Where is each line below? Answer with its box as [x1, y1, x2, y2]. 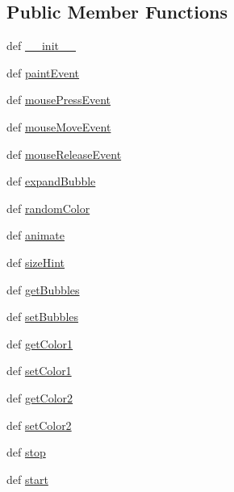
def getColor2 [6, 389, 73, 406]
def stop [6, 444, 46, 461]
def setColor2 [6, 416, 72, 433]
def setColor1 [6, 362, 72, 379]
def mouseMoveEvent [6, 118, 111, 135]
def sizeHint [6, 253, 65, 270]
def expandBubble [6, 173, 96, 190]
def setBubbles [6, 308, 79, 325]
